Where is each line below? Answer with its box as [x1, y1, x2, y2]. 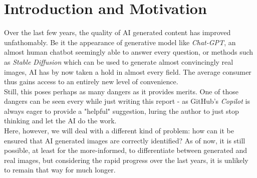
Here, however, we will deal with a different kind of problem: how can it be [4, 125, 234, 136]
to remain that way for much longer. [4, 164, 116, 175]
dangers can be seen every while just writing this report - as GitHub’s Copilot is [4, 96, 250, 106]
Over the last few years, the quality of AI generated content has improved [4, 27, 231, 38]
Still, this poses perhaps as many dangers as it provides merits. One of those [4, 86, 238, 96]
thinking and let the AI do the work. [4, 115, 117, 126]
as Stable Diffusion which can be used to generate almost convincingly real [4, 56, 233, 67]
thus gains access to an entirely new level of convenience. [4, 76, 178, 87]
